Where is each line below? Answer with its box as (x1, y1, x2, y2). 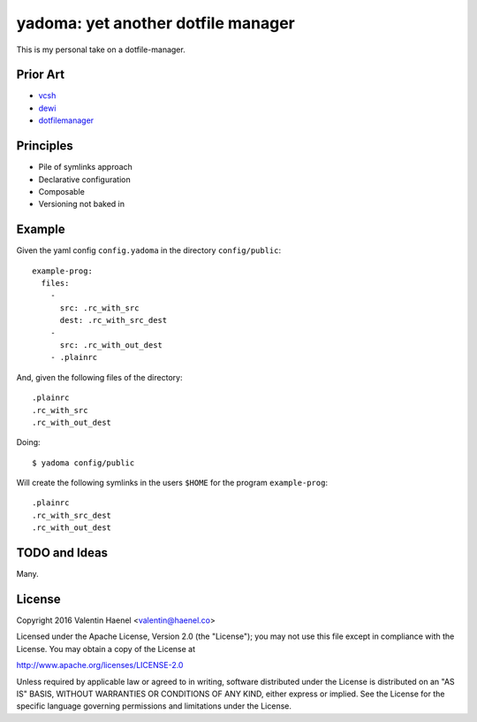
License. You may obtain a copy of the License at (16, 643, 196, 654)
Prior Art (16, 67, 65, 82)
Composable (38, 186, 86, 196)
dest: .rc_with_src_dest (59, 315, 168, 326)
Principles (16, 138, 74, 154)
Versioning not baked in (38, 199, 125, 210)
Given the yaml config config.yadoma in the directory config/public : (16, 245, 282, 256)
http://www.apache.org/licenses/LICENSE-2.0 (16, 660, 184, 671)
